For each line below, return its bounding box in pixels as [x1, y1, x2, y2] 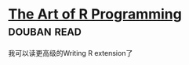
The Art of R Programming [8, 5, 182, 23]
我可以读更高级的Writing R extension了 [8, 48, 133, 57]
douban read [8, 22, 82, 39]
